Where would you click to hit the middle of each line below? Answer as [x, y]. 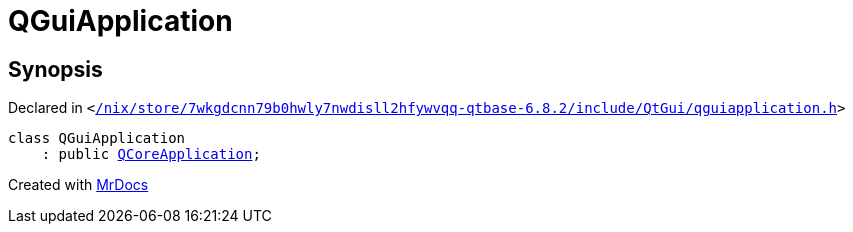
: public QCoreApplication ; [151, 154]
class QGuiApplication [97, 138]
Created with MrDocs [78, 185]
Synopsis [55, 69]
